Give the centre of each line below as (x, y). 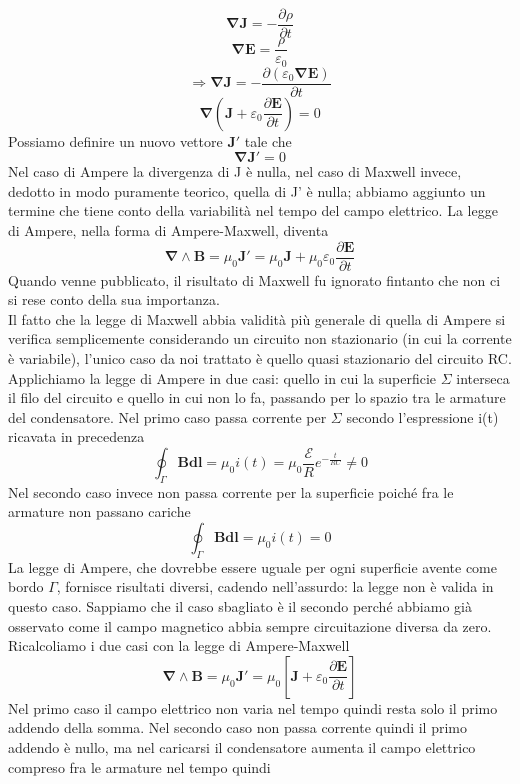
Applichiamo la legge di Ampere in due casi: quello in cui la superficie (222, 377)
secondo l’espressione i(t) (422, 416)
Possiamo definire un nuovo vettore (115, 140)
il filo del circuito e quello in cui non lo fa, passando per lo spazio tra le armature (257, 397)
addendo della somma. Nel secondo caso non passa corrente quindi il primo (237, 727)
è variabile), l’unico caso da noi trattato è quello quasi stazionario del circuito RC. (260, 358)
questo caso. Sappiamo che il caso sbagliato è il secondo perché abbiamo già (240, 605)
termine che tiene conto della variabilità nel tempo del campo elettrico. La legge (253, 210)
